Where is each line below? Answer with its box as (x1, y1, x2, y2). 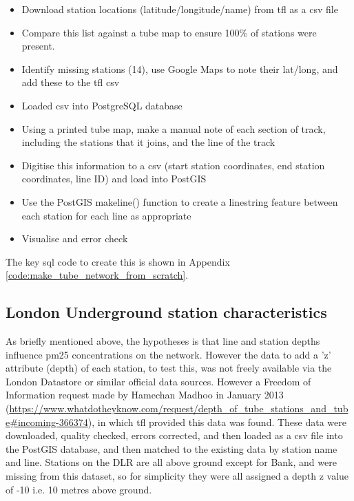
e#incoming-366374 (6, 414, 88, 429)
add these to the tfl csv (21, 75, 120, 89)
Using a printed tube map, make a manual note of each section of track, (21, 121, 326, 136)
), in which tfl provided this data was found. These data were (87, 414, 346, 429)
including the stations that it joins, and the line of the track (21, 135, 275, 149)
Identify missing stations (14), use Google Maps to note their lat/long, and (21, 61, 338, 76)
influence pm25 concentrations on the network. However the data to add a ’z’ (6, 347, 331, 361)
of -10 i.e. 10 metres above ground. (6, 482, 152, 496)
